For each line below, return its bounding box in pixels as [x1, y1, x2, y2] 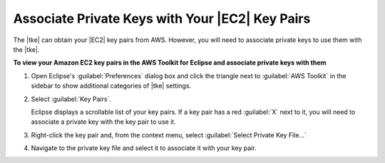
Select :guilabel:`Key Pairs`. [31, 95, 112, 103]
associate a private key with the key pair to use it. [31, 117, 176, 126]
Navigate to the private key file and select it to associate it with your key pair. [31, 144, 257, 152]
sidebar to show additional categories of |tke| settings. [31, 82, 192, 90]
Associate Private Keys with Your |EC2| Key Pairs [13, 11, 311, 26]
